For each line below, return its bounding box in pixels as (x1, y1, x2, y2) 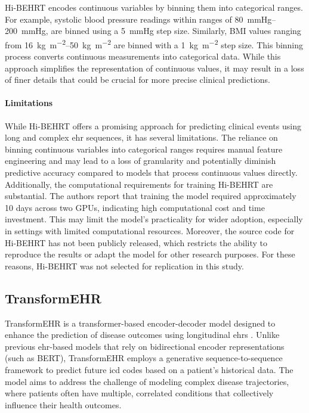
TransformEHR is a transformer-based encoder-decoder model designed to (5, 316, 276, 329)
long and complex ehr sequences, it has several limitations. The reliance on (5, 131, 278, 144)
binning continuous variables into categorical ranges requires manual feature (5, 142, 283, 155)
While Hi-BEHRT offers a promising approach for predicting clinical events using (5, 119, 301, 132)
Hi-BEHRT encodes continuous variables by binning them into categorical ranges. (5, 1, 303, 13)
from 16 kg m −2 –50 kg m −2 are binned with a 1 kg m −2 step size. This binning (5, 36, 304, 51)
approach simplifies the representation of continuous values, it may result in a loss (5, 61, 304, 74)
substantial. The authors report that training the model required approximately (5, 190, 296, 202)
